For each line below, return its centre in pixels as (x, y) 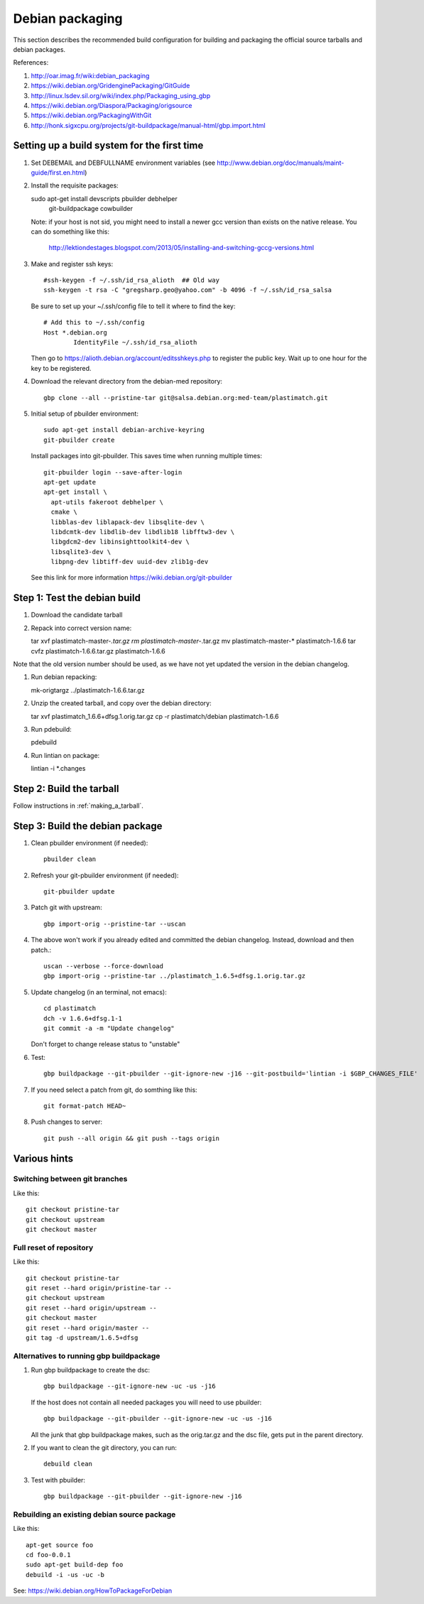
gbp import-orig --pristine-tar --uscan (115, 924)
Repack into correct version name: (81, 628)
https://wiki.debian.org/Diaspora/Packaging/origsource (112, 105)
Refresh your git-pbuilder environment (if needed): (105, 875)
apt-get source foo (60, 1545)
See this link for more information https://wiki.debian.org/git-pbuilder (132, 578)
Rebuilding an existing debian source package (94, 1514)
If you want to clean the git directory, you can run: (104, 1447)
